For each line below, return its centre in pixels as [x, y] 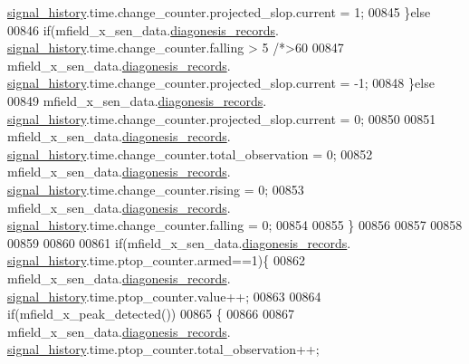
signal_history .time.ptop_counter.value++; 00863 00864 [164, 296]
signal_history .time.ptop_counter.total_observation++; [163, 349]
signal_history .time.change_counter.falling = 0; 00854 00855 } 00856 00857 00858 [235, 225]
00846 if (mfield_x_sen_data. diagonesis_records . [143, 29]
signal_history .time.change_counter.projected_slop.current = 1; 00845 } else [219, 12]
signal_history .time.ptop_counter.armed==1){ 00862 [156, 260]
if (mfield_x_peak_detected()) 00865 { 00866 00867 [151, 314]
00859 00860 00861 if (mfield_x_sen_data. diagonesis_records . [179, 242]
